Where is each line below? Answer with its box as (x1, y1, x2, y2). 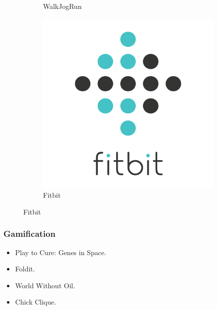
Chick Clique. (15, 297, 56, 307)
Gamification (3, 227, 56, 240)
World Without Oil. (15, 280, 75, 290)
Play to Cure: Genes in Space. (15, 247, 106, 257)
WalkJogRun (43, 1, 82, 11)
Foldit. (15, 264, 35, 274)
